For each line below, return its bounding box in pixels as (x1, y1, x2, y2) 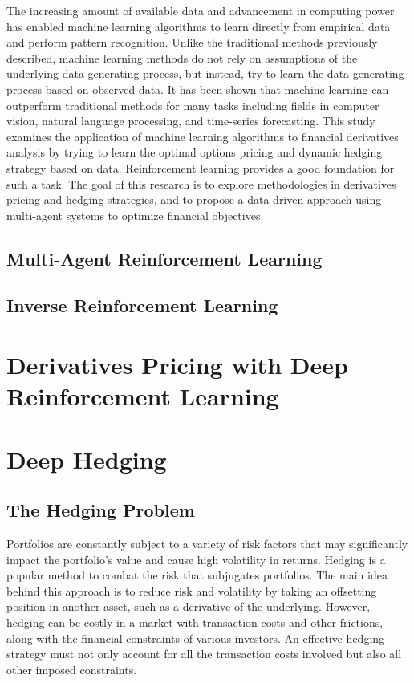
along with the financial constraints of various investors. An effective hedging (6, 629, 385, 646)
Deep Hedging (6, 442, 167, 475)
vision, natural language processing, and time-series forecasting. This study (6, 112, 375, 129)
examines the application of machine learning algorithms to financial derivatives (6, 128, 399, 144)
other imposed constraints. (6, 661, 137, 677)
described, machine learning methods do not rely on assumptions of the (6, 49, 358, 66)
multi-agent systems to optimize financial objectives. (6, 206, 264, 223)
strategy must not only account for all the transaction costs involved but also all (6, 645, 402, 662)
